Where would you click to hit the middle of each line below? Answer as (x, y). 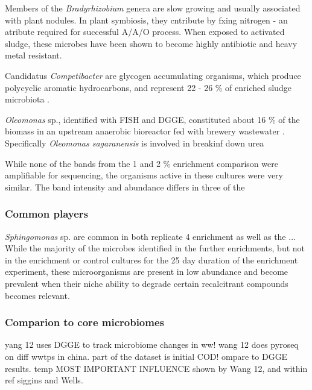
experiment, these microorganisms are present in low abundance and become (147, 272)
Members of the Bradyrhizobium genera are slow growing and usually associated (153, 8)
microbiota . (27, 99)
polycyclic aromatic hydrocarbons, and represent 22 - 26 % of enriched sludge (148, 87)
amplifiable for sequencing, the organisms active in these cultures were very (144, 175)
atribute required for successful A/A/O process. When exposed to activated (145, 32)
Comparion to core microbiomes (84, 322)
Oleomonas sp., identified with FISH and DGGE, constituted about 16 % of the (152, 119)
